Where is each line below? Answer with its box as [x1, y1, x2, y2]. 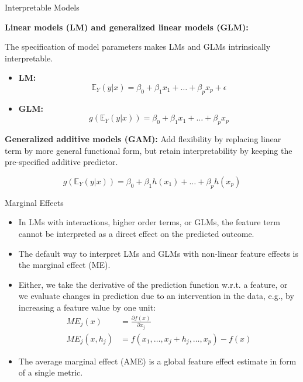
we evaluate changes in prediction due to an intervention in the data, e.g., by [18, 290, 294, 302]
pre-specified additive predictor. [5, 156, 118, 168]
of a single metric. [18, 366, 83, 378]
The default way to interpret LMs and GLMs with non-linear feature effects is [18, 247, 298, 259]
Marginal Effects [5, 196, 64, 208]
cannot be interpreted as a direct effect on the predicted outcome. [18, 227, 254, 239]
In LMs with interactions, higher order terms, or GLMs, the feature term [18, 216, 280, 228]
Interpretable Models [5, 1, 80, 13]
